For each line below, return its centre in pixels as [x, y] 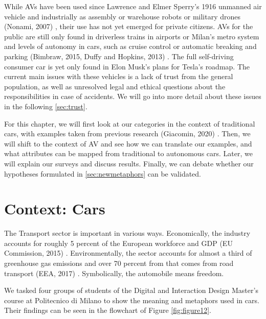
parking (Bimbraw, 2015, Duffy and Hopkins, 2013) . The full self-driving [119, 56]
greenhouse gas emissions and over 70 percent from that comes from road [119, 263]
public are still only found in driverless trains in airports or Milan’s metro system [132, 36]
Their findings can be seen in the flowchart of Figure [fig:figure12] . [108, 310]
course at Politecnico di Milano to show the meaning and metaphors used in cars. [132, 300]
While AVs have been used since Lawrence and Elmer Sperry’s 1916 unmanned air [133, 6]
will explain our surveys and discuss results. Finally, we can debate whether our [129, 163]
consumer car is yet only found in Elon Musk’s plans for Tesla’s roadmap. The [127, 66]
